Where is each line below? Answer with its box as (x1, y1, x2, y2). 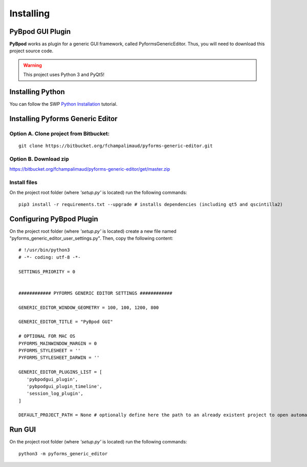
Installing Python (9, 88, 65, 96)
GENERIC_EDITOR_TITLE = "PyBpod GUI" (18, 319, 114, 325)
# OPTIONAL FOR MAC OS (18, 333, 76, 339)
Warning (23, 62, 42, 68)
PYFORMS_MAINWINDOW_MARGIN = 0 (18, 340, 97, 346)
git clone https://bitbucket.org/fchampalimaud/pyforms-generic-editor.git (18, 143, 213, 149)
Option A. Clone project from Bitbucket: (9, 130, 110, 137)
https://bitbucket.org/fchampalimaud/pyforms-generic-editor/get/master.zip (9, 166, 170, 172)
